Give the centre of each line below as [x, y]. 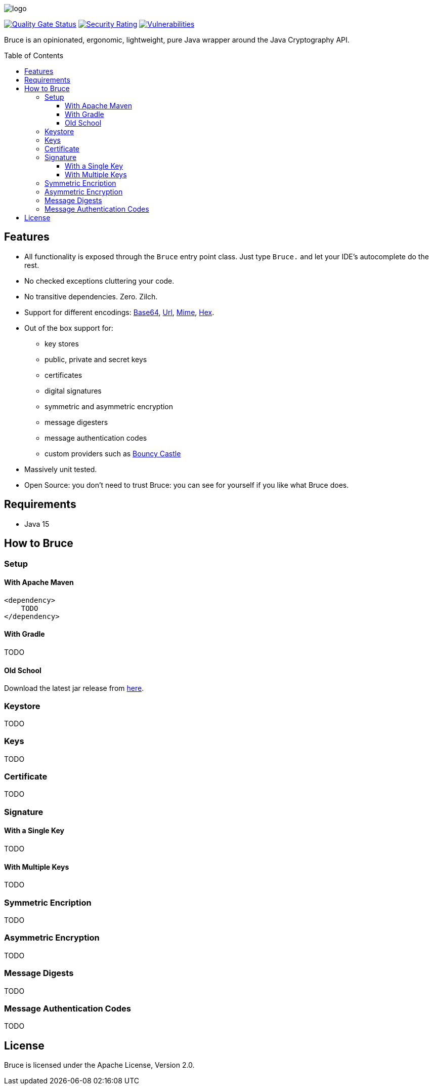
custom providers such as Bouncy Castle [113, 453]
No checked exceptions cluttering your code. [99, 281]
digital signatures [73, 391]
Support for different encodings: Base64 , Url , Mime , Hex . [119, 312]
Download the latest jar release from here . [74, 688]
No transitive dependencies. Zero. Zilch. [91, 296]
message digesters [76, 422]
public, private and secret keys [96, 359]
